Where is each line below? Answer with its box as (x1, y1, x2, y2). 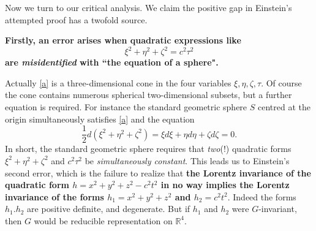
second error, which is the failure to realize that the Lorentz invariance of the (5, 166, 311, 179)
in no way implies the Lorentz (160, 178, 290, 191)
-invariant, (258, 202, 297, 215)
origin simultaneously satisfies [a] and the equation (5, 112, 195, 125)
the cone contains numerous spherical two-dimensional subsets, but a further (5, 88, 292, 101)
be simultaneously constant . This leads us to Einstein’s (85, 154, 290, 167)
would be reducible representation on (34, 214, 173, 227)
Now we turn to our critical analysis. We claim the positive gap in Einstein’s (5, 1, 292, 13)
